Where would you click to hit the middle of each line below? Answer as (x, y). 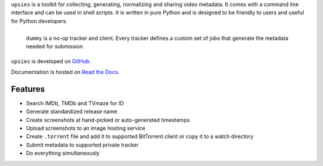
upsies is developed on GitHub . (51, 61)
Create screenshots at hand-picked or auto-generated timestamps (108, 120)
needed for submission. (55, 46)
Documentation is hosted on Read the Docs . (65, 72)
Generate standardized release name (72, 112)
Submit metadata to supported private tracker (82, 145)
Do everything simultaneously (63, 153)
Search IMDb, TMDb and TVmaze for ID (75, 103)
